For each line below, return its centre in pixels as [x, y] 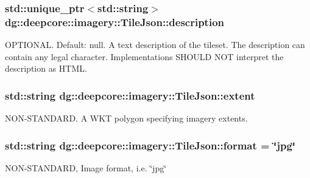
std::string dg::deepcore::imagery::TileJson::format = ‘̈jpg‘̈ [150, 145]
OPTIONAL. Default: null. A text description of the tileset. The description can [155, 45]
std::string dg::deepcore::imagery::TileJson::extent [130, 95]
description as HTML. [46, 68]
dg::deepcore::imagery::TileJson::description [115, 22]
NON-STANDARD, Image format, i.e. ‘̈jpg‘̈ [86, 167]
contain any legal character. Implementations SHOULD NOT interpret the [144, 56]
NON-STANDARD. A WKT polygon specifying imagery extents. [126, 118]
